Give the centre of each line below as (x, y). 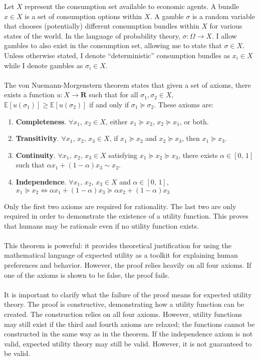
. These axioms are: (184, 104)
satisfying (123, 155)
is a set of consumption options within (83, 16)
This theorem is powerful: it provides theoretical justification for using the (118, 245)
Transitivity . (37, 138)
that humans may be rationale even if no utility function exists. (101, 225)
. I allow (224, 35)
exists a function (29, 95)
